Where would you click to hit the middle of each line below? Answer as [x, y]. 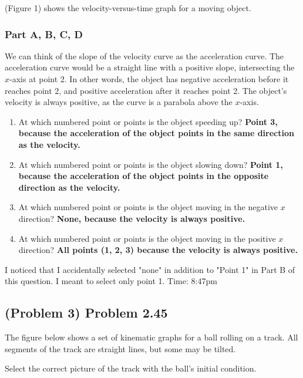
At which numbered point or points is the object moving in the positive [147, 238]
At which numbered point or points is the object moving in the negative [148, 207]
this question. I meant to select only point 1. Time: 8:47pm [111, 281]
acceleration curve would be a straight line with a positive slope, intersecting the [150, 67]
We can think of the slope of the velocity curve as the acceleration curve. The [144, 55]
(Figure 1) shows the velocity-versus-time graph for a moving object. [128, 8]
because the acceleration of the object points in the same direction [156, 133]
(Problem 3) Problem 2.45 [86, 313]
